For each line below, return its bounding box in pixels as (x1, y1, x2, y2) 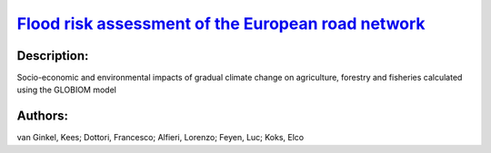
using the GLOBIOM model (16, 84, 117, 95)
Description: (16, 48, 89, 63)
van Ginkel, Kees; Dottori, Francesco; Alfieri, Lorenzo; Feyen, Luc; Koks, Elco (16, 132, 305, 143)
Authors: (16, 109, 68, 124)
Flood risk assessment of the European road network (16, 14, 426, 33)
